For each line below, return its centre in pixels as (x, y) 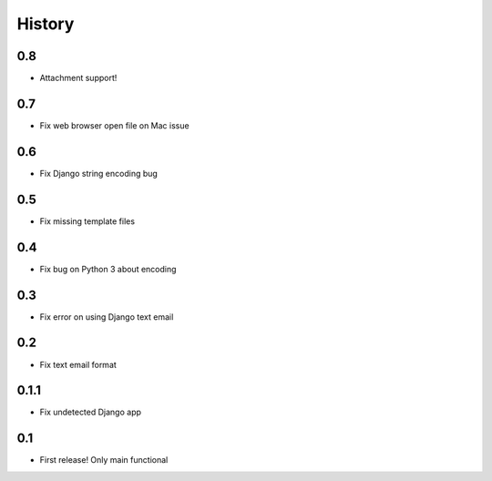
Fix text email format (78, 364)
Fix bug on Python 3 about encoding (108, 269)
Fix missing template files (87, 221)
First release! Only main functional (104, 460)
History (46, 24)
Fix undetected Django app (90, 412)
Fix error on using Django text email (107, 317)
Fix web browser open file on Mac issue (115, 125)
